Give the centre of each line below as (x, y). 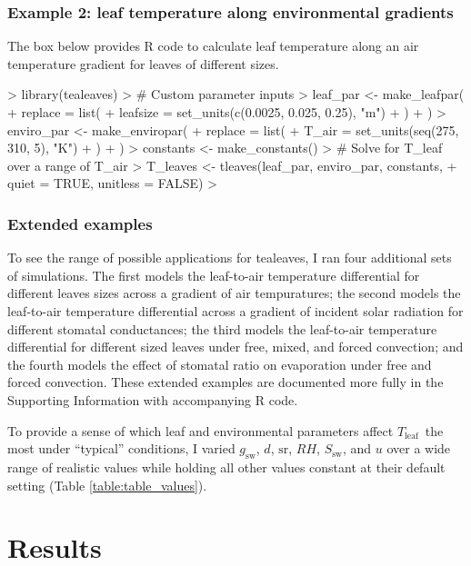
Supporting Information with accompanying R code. (153, 399)
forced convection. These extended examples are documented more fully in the (225, 382)
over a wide (419, 448)
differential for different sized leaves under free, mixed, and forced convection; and (235, 347)
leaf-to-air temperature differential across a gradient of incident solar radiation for (235, 310)
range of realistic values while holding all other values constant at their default (226, 467)
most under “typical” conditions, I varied (121, 448)
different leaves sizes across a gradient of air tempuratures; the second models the (234, 293)
